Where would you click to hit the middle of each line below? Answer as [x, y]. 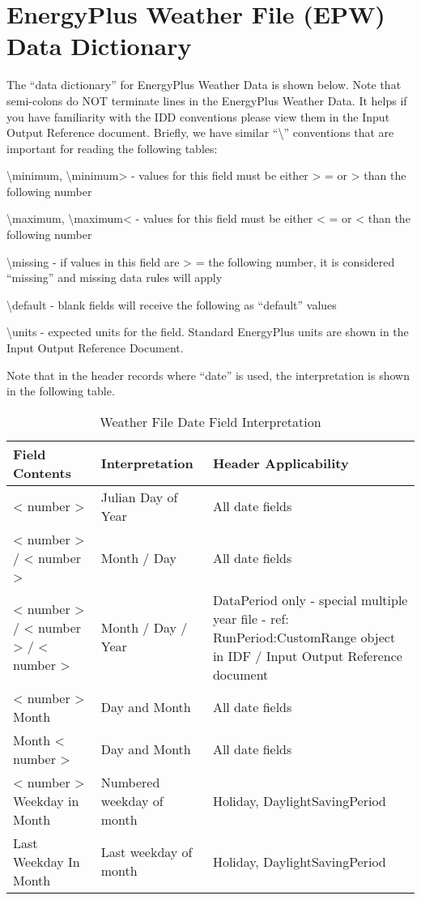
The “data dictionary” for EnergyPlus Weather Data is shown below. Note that [204, 85]
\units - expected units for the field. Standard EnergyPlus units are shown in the [208, 332]
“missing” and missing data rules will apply [115, 277]
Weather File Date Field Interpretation [210, 421]
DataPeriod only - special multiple [310, 599]
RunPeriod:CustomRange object [304, 637]
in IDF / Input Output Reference [307, 655]
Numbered [130, 782]
